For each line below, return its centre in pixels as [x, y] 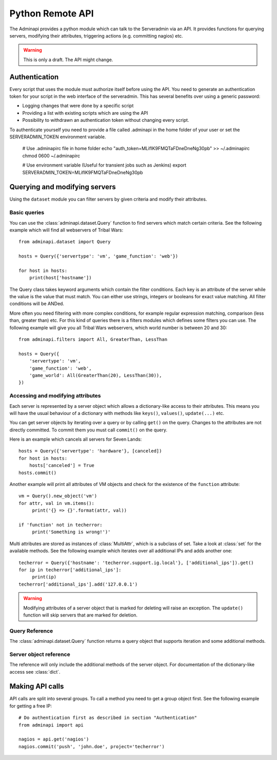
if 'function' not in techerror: [61, 525]
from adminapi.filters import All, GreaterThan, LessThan [93, 340]
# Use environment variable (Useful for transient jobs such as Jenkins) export [104, 165]
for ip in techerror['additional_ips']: [70, 570]
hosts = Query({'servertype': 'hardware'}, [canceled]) [90, 451]
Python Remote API [52, 13]
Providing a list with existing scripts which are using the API [85, 113]
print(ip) [44, 577]
